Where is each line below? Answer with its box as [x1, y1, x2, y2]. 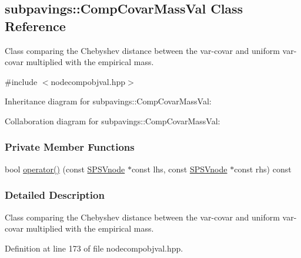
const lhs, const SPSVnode [131, 162, 228, 175]
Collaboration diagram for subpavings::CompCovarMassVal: [5, 114, 220, 127]
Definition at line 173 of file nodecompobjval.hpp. [5, 242, 183, 254]
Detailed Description [5, 188, 105, 202]
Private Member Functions [5, 140, 135, 154]
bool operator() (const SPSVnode [5, 162, 125, 175]
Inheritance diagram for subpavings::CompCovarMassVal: [5, 95, 212, 107]
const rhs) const [234, 162, 292, 175]
